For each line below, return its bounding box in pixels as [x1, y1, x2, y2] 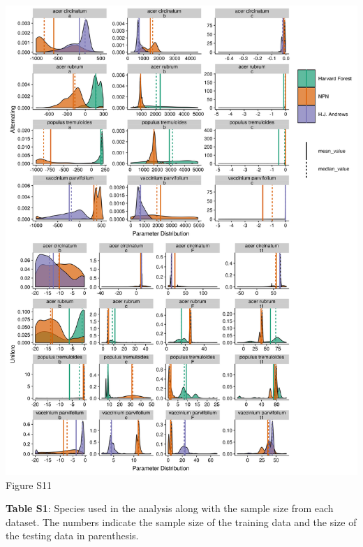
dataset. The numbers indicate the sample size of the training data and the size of [6, 514, 357, 529]
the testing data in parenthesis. [6, 528, 139, 543]
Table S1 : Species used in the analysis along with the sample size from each [6, 501, 334, 516]
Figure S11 [6, 477, 52, 492]
